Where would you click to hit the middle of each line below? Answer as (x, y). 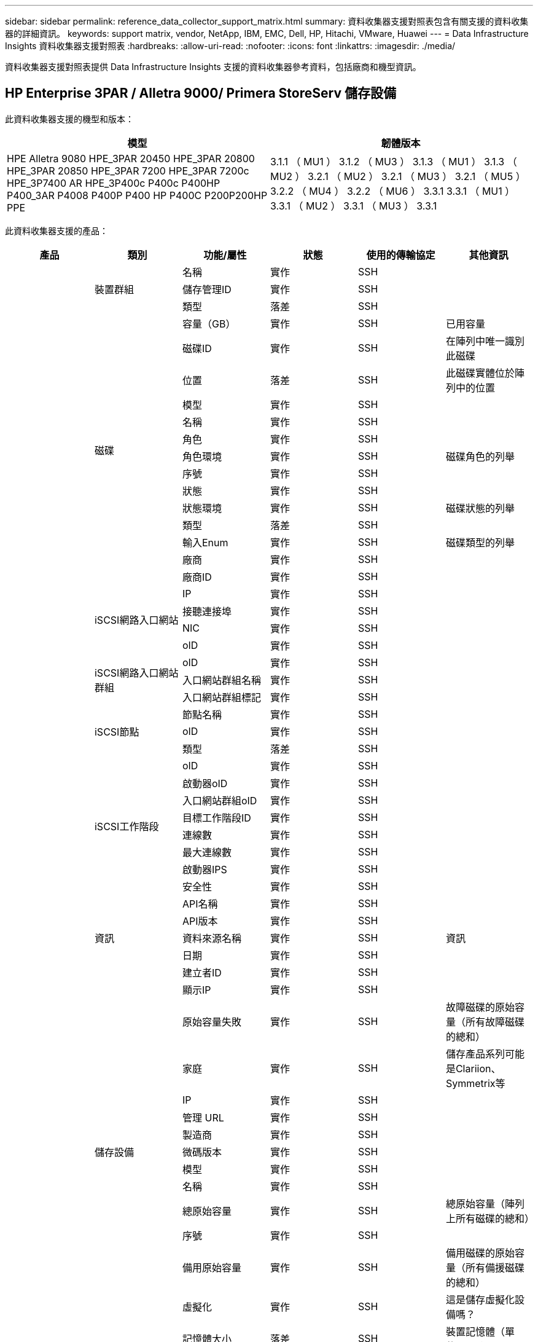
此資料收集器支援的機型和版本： (69, 119)
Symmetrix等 (475, 1083)
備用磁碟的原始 (480, 1253)
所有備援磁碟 (495, 1267)
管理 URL (203, 1117)
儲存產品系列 (475, 1054)
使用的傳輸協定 (401, 255)
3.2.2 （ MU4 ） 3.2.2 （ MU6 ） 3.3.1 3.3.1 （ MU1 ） (393, 191)
